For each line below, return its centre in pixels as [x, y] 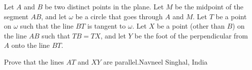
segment [16, 16]
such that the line [47, 26]
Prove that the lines [34, 61]
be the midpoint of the [209, 6]
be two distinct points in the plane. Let [104, 6]
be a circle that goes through [119, 16]
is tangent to [106, 26]
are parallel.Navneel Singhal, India [155, 61]
